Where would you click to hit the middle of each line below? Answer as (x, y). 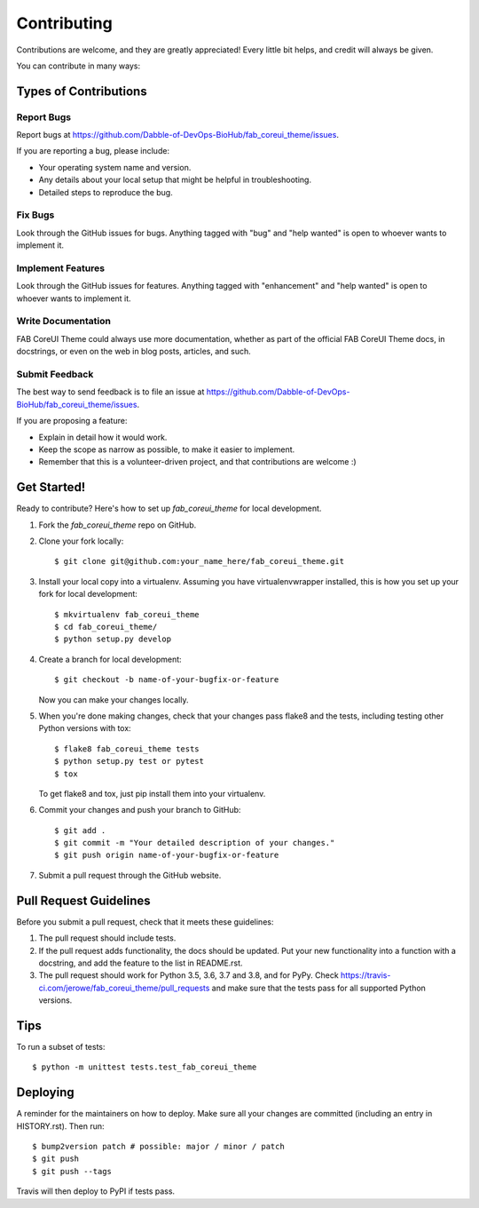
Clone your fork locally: (81, 541)
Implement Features (61, 268)
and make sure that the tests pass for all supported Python (318, 988)
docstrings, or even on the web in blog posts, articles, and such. (134, 352)
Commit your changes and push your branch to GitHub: (140, 810)
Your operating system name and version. (115, 167)
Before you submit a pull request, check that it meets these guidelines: (145, 922)
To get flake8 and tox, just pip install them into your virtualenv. (152, 793)
